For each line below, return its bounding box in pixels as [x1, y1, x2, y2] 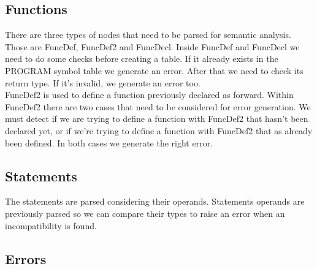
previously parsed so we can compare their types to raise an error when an [5, 206, 285, 219]
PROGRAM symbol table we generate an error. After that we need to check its [5, 64, 304, 77]
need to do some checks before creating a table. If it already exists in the [5, 52, 278, 65]
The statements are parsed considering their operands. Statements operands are [5, 195, 305, 208]
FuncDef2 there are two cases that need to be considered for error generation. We [5, 100, 311, 113]
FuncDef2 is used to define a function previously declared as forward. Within [5, 88, 294, 101]
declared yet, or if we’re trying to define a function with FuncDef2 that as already [5, 124, 313, 137]
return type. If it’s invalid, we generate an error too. [5, 76, 201, 89]
